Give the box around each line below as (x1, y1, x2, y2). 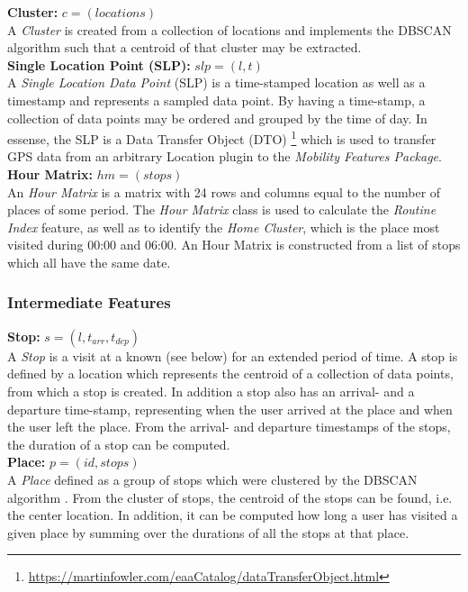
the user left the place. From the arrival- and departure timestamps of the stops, (7, 417, 451, 436)
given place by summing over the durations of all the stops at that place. (7, 523, 409, 542)
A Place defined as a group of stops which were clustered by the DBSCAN (7, 469, 418, 488)
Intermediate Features (7, 291, 171, 314)
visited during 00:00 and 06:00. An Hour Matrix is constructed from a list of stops (7, 235, 461, 254)
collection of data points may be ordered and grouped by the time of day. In (7, 108, 427, 127)
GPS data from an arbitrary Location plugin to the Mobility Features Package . (7, 147, 442, 166)
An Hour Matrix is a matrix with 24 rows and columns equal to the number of (7, 182, 441, 201)
